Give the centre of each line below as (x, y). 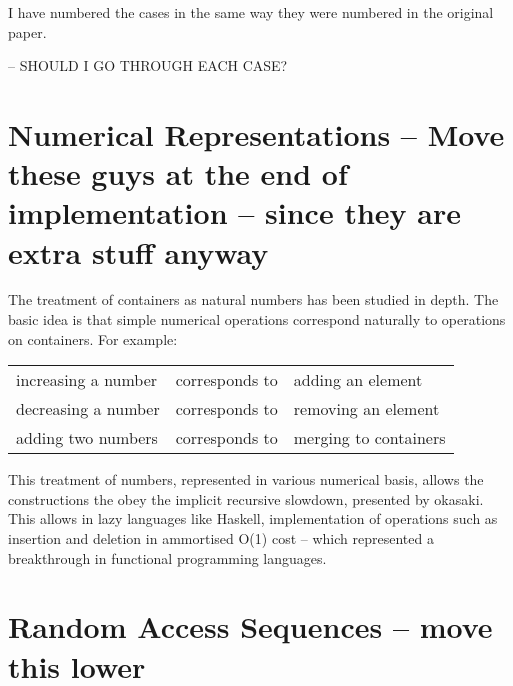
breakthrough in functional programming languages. (167, 557)
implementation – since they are (234, 212)
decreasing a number (88, 409)
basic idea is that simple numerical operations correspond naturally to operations (257, 319)
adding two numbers (87, 438)
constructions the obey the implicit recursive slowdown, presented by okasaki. (246, 498)
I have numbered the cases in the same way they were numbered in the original (251, 12)
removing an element (366, 409)
